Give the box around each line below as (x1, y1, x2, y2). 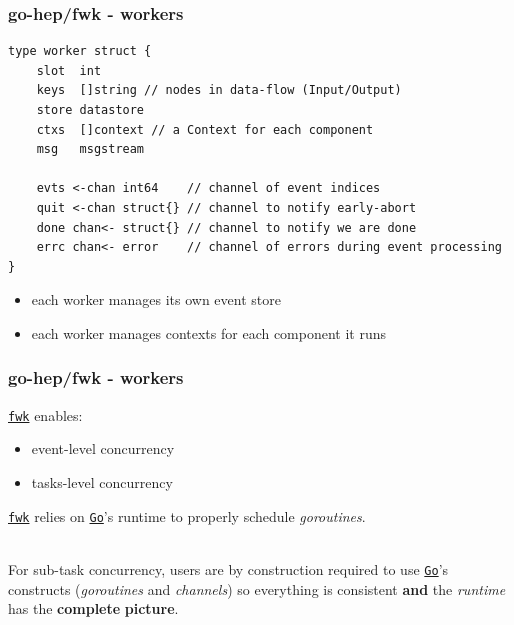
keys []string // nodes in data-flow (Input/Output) (36, 83, 402, 98)
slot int (36, 63, 102, 78)
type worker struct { (8, 44, 152, 59)
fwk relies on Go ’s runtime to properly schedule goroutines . (8, 505, 366, 526)
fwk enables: (8, 404, 83, 425)
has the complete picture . (8, 598, 179, 619)
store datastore (36, 103, 145, 117)
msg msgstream (36, 142, 145, 157)
